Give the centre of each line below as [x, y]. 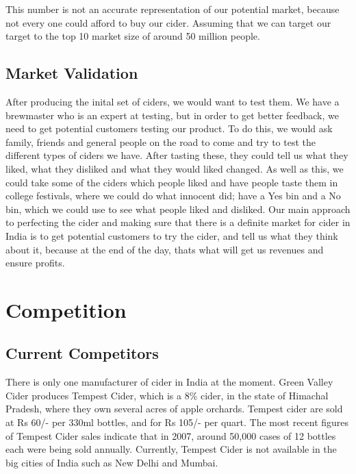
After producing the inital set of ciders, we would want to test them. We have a [173, 101]
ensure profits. [35, 263]
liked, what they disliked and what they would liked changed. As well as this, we [175, 168]
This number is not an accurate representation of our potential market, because [173, 9]
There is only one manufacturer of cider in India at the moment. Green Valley [169, 382]
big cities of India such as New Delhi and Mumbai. [112, 462]
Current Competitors [82, 353]
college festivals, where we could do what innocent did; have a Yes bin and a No [173, 196]
